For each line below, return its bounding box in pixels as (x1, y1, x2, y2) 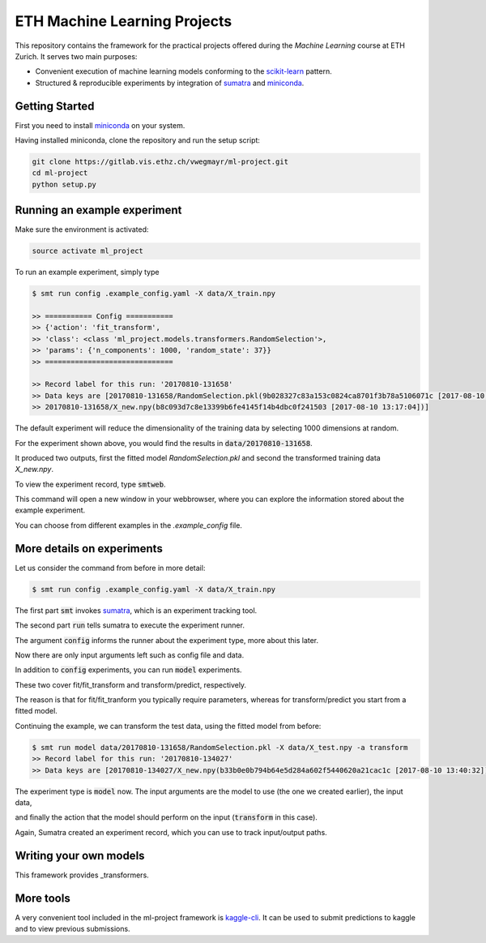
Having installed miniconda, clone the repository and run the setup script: (15, 135, 261, 145)
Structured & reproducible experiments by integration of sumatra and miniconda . (35, 78, 305, 88)
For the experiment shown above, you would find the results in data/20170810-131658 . (15, 438, 313, 448)
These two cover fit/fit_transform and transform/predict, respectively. (15, 679, 247, 689)
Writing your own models (15, 848, 145, 863)
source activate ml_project (32, 246, 143, 255)
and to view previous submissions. (15, 924, 130, 933)
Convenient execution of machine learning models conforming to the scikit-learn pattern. (35, 66, 332, 76)
